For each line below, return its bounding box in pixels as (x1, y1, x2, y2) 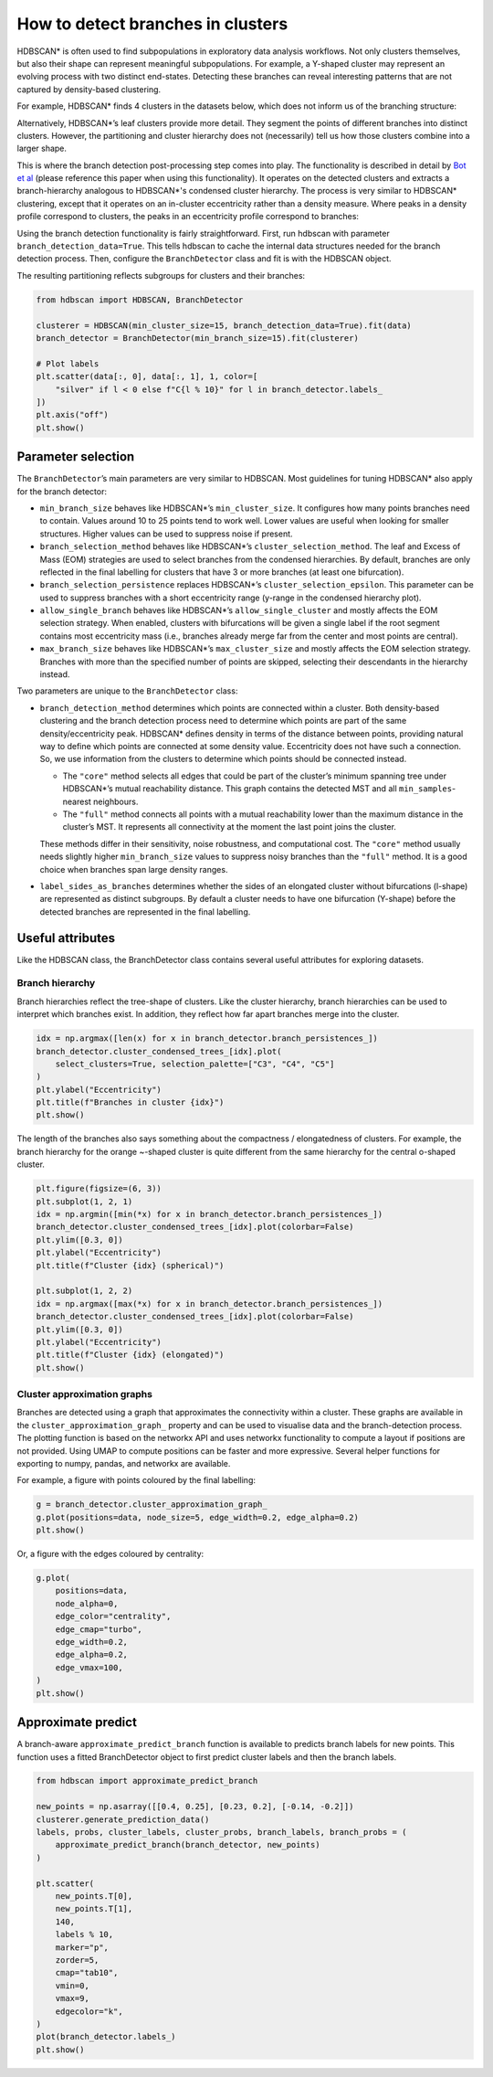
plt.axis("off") (36, 409, 110, 420)
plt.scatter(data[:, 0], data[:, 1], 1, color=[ (36, 371, 258, 382)
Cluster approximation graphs (16, 1388, 152, 1401)
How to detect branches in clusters (16, 14, 288, 34)
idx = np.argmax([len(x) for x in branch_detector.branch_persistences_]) (36, 1033, 379, 1044)
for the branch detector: (16, 485, 108, 497)
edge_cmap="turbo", (55, 1624, 143, 1635)
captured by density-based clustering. (16, 83, 162, 95)
